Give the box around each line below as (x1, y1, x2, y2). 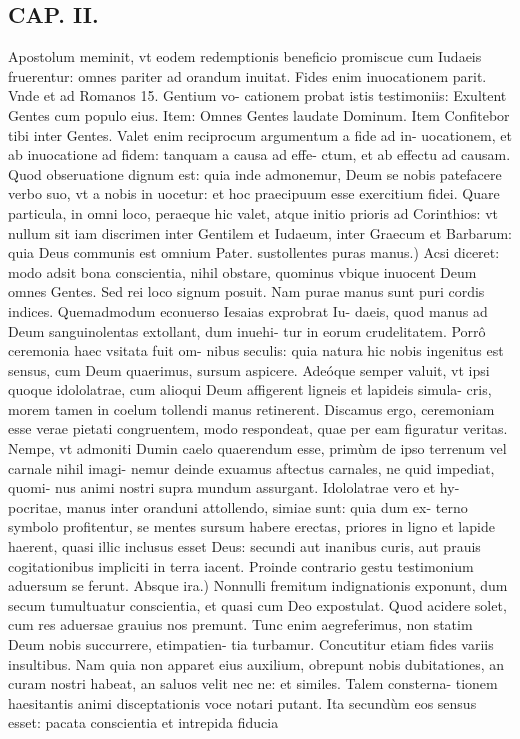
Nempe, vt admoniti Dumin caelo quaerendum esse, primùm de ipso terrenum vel (8, 438, 507, 459)
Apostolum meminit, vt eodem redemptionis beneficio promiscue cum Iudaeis (8, 46, 482, 67)
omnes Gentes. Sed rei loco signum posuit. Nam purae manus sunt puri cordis (8, 281, 485, 302)
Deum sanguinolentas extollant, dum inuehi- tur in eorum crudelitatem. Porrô (8, 320, 486, 341)
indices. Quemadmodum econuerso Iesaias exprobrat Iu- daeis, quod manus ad (8, 300, 488, 321)
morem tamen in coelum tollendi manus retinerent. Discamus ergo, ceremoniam (8, 398, 495, 419)
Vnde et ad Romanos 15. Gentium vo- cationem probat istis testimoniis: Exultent (8, 85, 507, 106)
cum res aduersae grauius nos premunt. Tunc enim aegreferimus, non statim (8, 614, 473, 635)
